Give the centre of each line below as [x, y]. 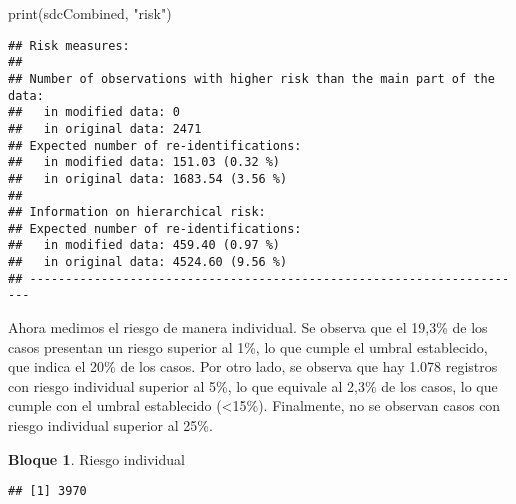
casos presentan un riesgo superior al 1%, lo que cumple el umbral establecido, [248, 346]
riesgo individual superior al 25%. [110, 425]
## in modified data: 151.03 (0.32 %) [144, 162]
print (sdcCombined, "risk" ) [90, 13]
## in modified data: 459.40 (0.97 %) [144, 245]
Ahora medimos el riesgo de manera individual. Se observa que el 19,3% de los [248, 327]
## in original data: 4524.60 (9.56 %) [148, 262]
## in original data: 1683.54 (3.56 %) [148, 178]
